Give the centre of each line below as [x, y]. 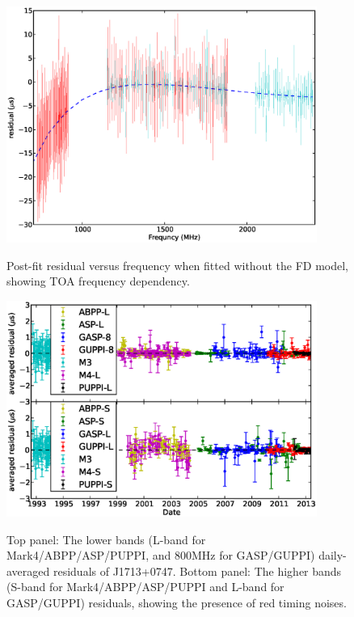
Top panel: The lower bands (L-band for [106, 539]
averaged [28, 571]
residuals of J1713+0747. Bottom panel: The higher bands [197, 571]
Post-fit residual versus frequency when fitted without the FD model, [177, 265]
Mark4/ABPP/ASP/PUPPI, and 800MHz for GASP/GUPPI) [161, 555]
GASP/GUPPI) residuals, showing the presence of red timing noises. [177, 602]
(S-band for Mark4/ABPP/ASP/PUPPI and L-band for [145, 587]
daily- [333, 555]
